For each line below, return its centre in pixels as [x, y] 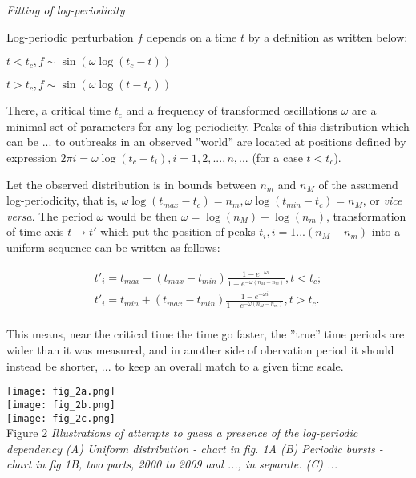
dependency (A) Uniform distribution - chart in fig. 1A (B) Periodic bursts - [195, 448]
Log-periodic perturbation [70, 36]
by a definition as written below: [328, 36]
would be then [142, 215]
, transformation [366, 215]
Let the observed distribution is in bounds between [131, 184]
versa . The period [50, 215]
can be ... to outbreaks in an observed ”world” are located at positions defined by [206, 142]
